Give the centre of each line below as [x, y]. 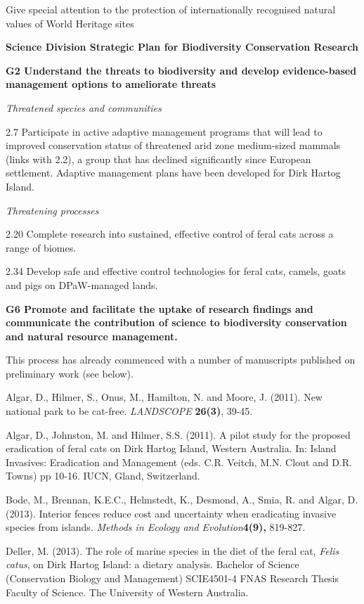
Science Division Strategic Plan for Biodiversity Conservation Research [182, 47]
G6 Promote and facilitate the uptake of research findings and [160, 308]
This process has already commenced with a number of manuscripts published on [181, 360]
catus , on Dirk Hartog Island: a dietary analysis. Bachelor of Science [152, 564]
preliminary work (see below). [70, 373]
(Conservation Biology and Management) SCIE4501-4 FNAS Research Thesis [173, 578]
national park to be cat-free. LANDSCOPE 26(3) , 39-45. [129, 411]
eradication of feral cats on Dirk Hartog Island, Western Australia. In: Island [171, 448]
